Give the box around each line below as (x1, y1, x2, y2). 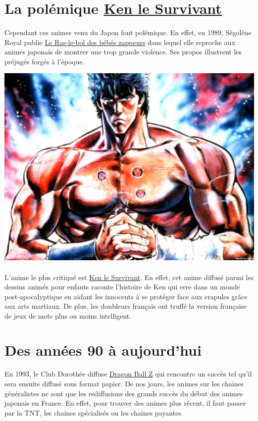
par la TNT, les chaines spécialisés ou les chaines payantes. (4, 407, 183, 418)
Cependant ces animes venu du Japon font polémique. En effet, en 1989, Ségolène (4, 27, 252, 37)
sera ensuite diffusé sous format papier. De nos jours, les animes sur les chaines (4, 378, 244, 389)
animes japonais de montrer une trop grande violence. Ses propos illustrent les (4, 47, 242, 57)
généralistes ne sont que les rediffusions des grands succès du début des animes (4, 388, 243, 398)
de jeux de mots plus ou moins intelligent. (4, 310, 132, 321)
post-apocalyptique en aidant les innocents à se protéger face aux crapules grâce (4, 291, 248, 301)
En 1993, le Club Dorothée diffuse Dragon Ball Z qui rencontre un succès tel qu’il (4, 369, 252, 379)
